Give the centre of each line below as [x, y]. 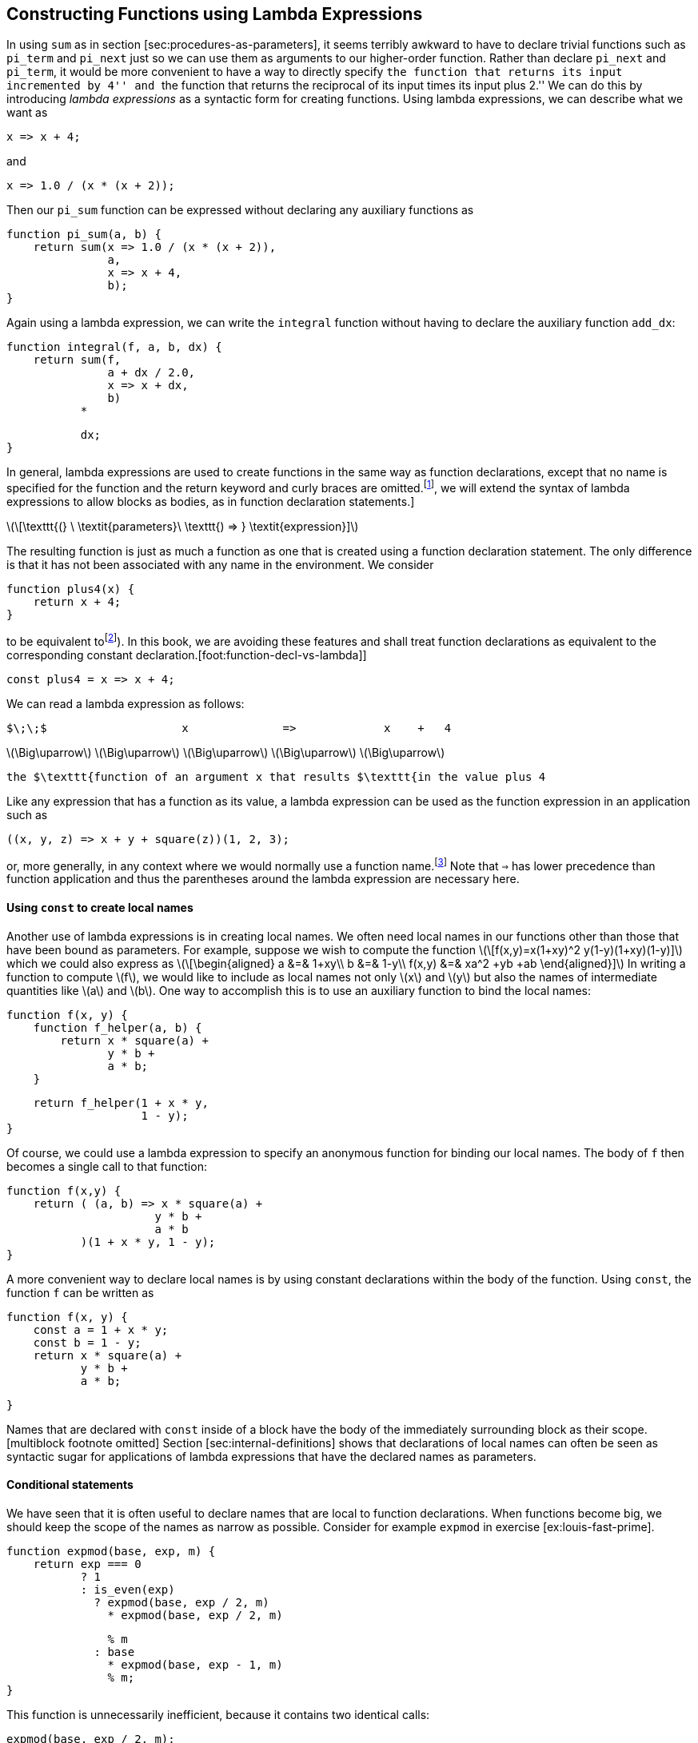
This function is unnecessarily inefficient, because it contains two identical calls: [218, 1714]
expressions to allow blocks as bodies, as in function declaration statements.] [211, 502]
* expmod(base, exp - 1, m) [195, 1664]
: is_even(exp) [128, 1589]
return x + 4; [77, 602]
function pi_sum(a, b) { [84, 235]
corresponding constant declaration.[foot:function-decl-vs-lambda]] [187, 655]
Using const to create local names [100, 907]
